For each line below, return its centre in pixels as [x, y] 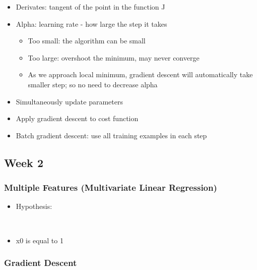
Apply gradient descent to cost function [77, 118]
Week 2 [24, 162]
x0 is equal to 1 [40, 240]
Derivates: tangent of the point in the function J [90, 7]
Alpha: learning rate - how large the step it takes [91, 23]
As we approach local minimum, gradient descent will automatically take [140, 74]
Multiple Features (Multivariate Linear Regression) [111, 187]
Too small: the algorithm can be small [87, 41]
